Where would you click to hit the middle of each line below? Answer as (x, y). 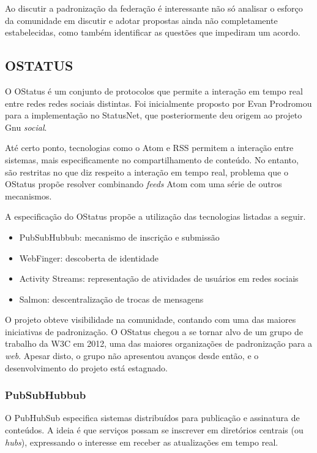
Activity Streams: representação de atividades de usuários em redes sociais (159, 278)
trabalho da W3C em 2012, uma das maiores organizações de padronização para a (159, 343)
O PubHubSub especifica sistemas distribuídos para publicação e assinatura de (152, 418)
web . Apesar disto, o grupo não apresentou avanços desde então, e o (132, 356)
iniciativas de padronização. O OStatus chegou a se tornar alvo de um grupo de (154, 331)
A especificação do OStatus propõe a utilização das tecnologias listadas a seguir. (155, 216)
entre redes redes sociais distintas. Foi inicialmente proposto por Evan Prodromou (158, 103)
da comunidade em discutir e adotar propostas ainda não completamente (141, 20)
